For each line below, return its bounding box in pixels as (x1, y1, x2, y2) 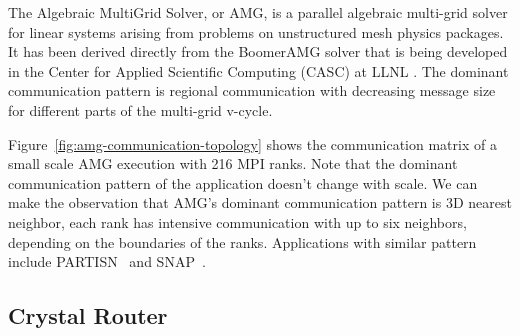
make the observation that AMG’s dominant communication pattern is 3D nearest (8, 192, 512, 213)
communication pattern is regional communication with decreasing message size (8, 80, 496, 101)
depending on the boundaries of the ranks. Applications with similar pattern (8, 231, 477, 252)
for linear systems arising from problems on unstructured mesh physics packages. (8, 21, 504, 42)
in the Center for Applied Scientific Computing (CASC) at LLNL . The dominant (8, 60, 509, 81)
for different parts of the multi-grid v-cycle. (8, 99, 273, 120)
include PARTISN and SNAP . (8, 251, 206, 272)
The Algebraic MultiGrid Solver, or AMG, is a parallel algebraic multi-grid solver (8, 2, 508, 22)
